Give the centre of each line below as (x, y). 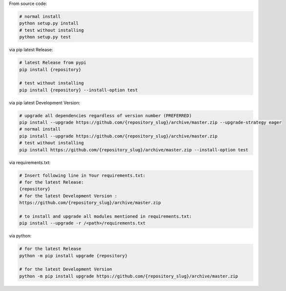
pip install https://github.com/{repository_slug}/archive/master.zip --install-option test (134, 150)
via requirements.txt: (30, 162)
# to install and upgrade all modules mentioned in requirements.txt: (106, 216)
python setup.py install (49, 23)
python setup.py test (45, 37)
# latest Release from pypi (53, 63)
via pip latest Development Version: (45, 103)
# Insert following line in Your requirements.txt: (82, 175)
